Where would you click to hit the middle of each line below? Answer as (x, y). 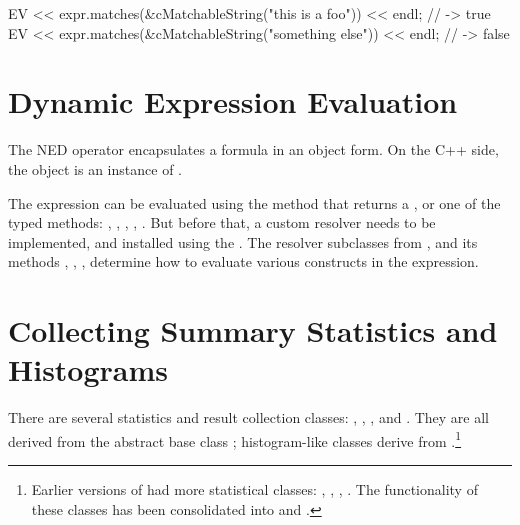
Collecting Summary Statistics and (253, 330)
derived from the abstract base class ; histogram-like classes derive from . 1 (235, 439)
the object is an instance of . (95, 168)
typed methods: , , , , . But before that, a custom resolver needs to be (222, 222)
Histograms (88, 369)
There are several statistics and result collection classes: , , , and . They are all (249, 417)
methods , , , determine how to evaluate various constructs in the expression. (243, 261)
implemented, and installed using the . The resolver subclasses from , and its (243, 241)
